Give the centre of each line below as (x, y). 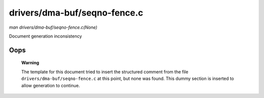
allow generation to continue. (51, 85)
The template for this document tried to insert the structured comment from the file (105, 72)
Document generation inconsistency (45, 36)
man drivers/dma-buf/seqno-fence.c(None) (53, 27)
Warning (30, 63)
